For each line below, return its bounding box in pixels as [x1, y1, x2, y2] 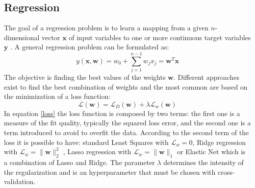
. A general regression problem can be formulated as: [10, 42, 169, 52]
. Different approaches [173, 72, 240, 82]
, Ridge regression [192, 137, 246, 147]
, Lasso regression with [63, 146, 131, 157]
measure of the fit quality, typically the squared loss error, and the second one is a [4, 117, 251, 128]
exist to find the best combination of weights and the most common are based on [4, 81, 248, 92]
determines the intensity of [163, 157, 244, 167]
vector [42, 32, 60, 42]
